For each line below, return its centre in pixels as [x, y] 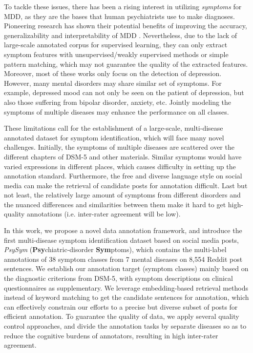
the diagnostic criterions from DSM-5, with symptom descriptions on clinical [118, 278]
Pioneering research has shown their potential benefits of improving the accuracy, [126, 26]
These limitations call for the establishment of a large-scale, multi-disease [114, 128]
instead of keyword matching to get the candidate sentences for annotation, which [126, 297]
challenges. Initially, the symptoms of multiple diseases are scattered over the [119, 147]
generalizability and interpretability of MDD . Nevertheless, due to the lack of [121, 35]
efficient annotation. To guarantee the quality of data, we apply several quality [122, 316]
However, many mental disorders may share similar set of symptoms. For [113, 83]
